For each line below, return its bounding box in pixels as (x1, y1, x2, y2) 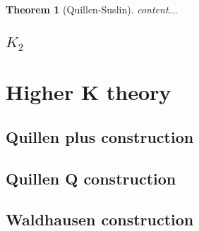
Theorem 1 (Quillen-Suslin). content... (6, 2, 178, 16)
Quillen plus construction (6, 125, 194, 147)
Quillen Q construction (6, 167, 176, 189)
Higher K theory (6, 77, 171, 106)
